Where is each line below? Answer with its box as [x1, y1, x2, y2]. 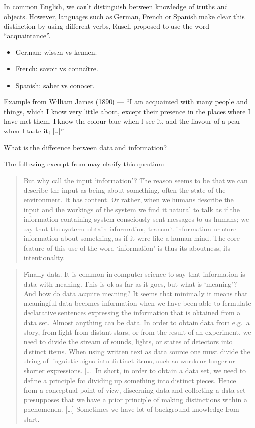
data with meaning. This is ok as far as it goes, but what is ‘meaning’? [23, 278, 237, 289]
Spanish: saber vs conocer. [15, 80, 95, 90]
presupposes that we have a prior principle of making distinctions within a [23, 394, 247, 404]
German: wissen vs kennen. [15, 47, 97, 57]
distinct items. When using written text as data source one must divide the [23, 346, 250, 356]
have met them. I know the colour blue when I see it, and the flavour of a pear [4, 116, 241, 126]
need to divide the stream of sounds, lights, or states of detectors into [23, 336, 233, 347]
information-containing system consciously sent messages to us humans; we [23, 214, 249, 224]
